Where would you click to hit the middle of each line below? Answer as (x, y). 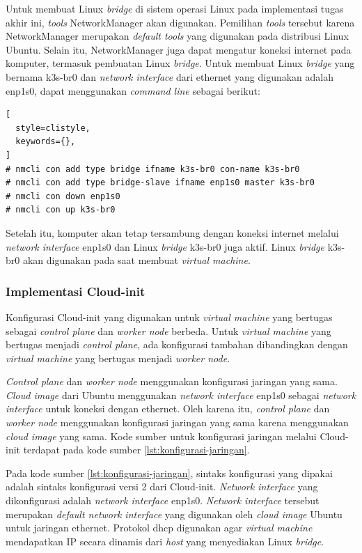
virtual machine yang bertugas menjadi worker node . (118, 358)
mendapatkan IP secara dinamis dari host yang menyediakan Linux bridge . (165, 541)
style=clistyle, (53, 128)
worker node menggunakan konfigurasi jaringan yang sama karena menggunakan (177, 422)
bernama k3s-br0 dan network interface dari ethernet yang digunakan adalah (170, 76)
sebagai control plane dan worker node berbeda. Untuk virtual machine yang (168, 330)
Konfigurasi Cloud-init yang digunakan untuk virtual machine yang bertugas (169, 317)
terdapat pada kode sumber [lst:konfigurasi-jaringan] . (136, 450)
